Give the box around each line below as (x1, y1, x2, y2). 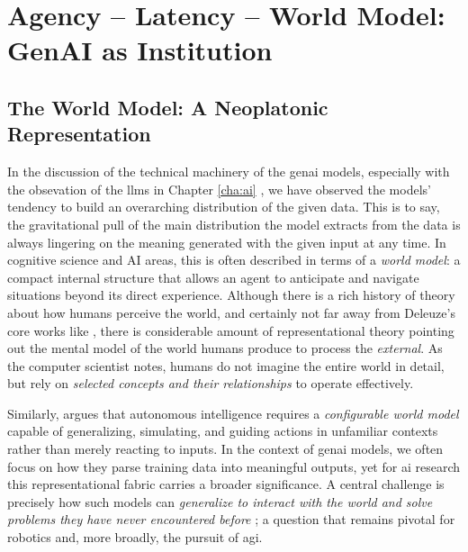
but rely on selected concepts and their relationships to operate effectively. (7, 374, 414, 393)
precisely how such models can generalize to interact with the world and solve (7, 492, 433, 511)
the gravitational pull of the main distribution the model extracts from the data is (7, 214, 461, 233)
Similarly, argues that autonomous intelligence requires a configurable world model (7, 403, 459, 422)
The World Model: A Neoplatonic (7, 93, 328, 121)
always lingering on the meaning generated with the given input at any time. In (7, 232, 446, 251)
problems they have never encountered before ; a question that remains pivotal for (7, 510, 455, 529)
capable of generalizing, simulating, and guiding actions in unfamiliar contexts (7, 421, 438, 440)
